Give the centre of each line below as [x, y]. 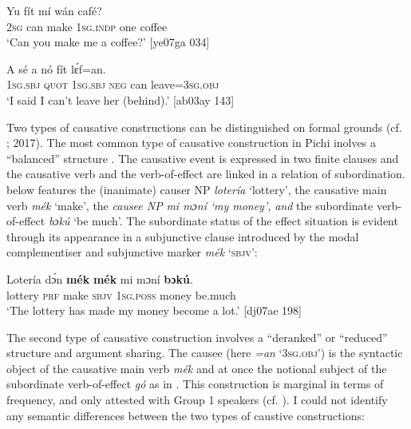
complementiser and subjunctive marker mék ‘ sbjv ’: [132, 252]
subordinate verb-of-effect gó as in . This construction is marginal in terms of [195, 384]
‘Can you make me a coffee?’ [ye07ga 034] [108, 42]
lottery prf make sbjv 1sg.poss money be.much [121, 294]
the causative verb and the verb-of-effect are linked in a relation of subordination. [206, 174]
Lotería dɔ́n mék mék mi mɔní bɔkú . [100, 278]
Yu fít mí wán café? [54, 10]
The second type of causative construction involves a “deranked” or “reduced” [197, 337]
